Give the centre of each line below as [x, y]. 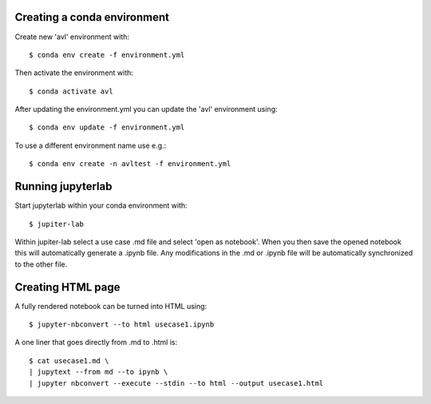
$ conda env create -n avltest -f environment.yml [130, 164]
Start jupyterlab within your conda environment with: [101, 206]
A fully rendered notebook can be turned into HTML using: [111, 306]
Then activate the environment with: [74, 73]
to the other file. [41, 264]
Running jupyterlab [63, 186]
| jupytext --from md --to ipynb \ [99, 372]
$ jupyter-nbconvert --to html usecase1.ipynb [122, 325]
